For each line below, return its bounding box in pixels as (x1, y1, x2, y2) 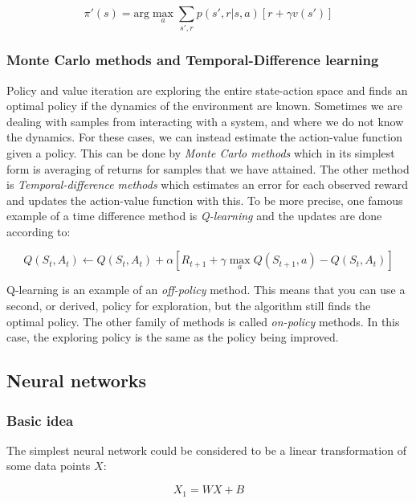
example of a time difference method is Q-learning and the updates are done (6, 207, 382, 224)
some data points (6, 457, 91, 474)
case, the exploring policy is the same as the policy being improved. (6, 329, 339, 346)
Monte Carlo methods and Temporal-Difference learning (6, 50, 379, 70)
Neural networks (6, 368, 147, 393)
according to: (6, 223, 71, 239)
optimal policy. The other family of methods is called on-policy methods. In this (6, 313, 400, 329)
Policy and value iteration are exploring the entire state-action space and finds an (6, 81, 408, 98)
